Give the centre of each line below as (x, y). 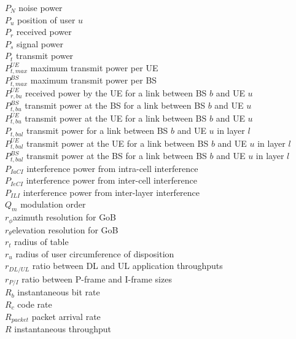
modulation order (53, 204)
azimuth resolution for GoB (64, 217)
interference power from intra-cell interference (112, 168)
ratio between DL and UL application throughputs (127, 266)
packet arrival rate (66, 316)
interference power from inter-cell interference (111, 180)
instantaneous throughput (63, 328)
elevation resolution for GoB (65, 229)
